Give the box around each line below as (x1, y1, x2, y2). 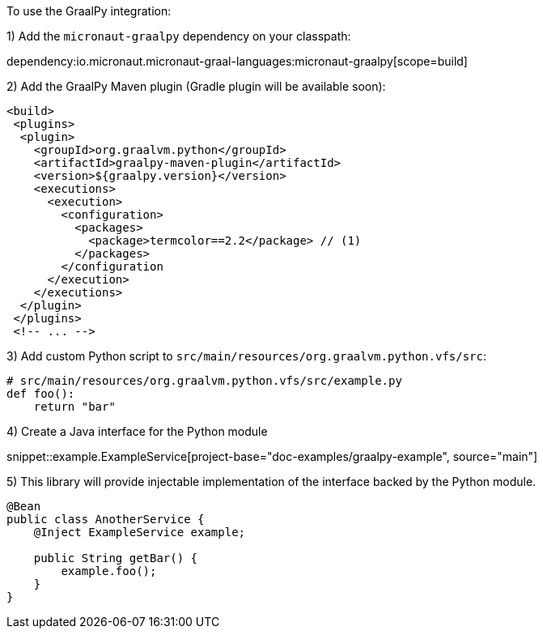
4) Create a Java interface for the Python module (6, 424, 268, 438)
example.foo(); (61, 565, 157, 577)
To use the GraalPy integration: (6, 4, 172, 18)
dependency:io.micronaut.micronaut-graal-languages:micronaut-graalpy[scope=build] (6, 54, 468, 68)
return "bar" (33, 400, 116, 413)
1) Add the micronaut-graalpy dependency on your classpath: (6, 29, 351, 43)
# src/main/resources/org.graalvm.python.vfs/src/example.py (6, 374, 402, 387)
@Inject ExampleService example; (33, 526, 246, 539)
